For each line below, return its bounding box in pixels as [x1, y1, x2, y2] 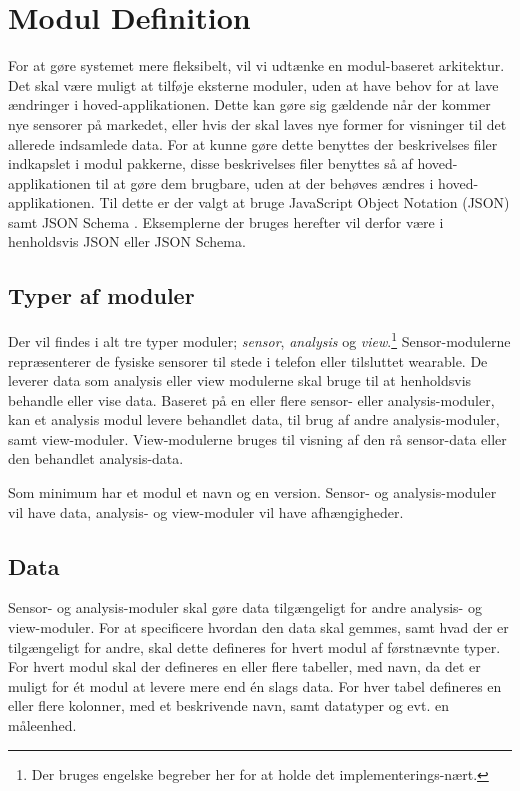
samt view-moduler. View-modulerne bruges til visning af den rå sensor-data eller [8, 428, 507, 449]
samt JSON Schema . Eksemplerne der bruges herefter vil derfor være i [8, 211, 444, 232]
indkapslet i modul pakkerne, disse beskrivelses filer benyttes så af [8, 153, 413, 174]
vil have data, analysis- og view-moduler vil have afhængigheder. [8, 501, 404, 522]
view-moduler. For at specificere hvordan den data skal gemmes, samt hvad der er [8, 617, 509, 638]
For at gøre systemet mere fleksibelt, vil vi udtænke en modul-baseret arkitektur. [8, 55, 505, 76]
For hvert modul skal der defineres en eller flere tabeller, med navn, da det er [8, 656, 481, 677]
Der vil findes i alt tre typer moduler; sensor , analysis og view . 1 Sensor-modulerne [8, 328, 511, 351]
